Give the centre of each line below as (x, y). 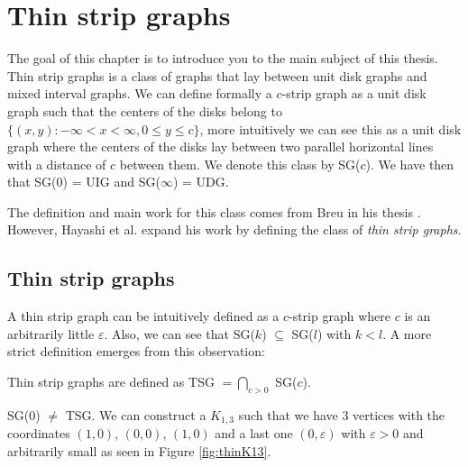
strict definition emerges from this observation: (136, 351)
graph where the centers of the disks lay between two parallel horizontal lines (220, 147)
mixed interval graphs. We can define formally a (140, 93)
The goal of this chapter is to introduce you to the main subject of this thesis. (223, 58)
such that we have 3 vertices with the (342, 414)
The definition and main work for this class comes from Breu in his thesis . (214, 211)
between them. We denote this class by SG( (240, 164)
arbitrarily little (51, 333)
